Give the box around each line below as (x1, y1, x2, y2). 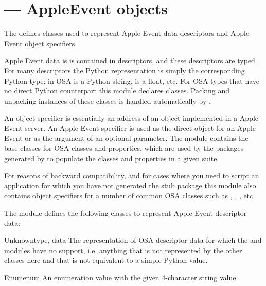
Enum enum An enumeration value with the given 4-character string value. (4, 272, 238, 282)
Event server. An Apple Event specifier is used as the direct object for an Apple (4, 122, 256, 133)
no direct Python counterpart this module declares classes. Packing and (4, 85, 230, 96)
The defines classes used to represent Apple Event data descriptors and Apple (4, 28, 250, 39)
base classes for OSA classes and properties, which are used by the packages (4, 143, 244, 154)
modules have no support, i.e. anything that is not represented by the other (4, 244, 242, 255)
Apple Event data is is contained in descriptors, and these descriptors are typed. (4, 55, 257, 66)
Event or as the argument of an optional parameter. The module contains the (4, 132, 249, 143)
